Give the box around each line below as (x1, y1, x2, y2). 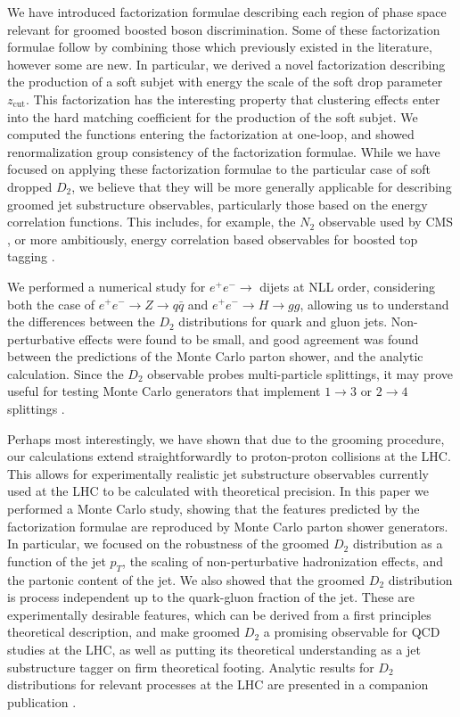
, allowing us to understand (300, 294, 449, 313)
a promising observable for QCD (263, 622, 440, 641)
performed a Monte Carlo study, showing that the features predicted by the (7, 499, 420, 518)
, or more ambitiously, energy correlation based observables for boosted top (7, 229, 418, 248)
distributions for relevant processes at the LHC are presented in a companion (7, 675, 429, 694)
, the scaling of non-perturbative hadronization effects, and (122, 551, 444, 570)
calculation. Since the (7, 364, 124, 383)
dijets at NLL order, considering (259, 276, 435, 295)
